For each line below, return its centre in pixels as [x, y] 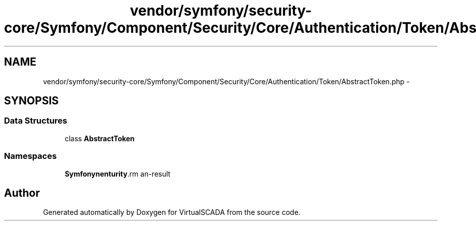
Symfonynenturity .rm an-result [117, 174]
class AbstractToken [100, 138]
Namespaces [31, 156]
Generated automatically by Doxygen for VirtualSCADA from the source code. [172, 212]
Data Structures [36, 121]
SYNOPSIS [32, 101]
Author [22, 193]
